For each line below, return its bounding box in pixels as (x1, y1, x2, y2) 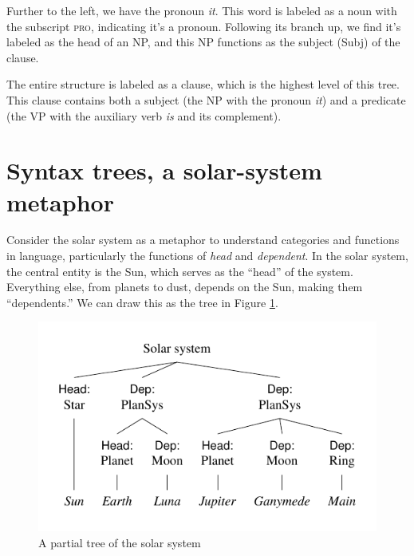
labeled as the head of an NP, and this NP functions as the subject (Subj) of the (6, 34, 400, 50)
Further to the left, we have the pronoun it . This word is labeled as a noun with (6, 2, 397, 18)
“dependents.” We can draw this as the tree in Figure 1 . (6, 294, 278, 310)
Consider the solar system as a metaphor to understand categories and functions (6, 231, 400, 248)
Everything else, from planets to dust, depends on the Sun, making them (6, 278, 363, 295)
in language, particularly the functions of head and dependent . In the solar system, (6, 247, 408, 264)
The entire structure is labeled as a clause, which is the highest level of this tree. (6, 76, 400, 93)
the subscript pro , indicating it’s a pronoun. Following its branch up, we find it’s (6, 18, 401, 34)
